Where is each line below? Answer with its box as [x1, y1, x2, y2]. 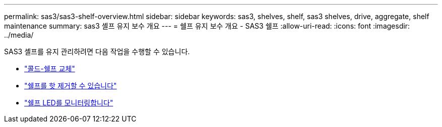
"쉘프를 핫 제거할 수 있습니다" [24, 81, 117, 90]
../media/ [4, 31, 34, 39]
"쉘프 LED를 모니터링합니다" [24, 98, 114, 107]
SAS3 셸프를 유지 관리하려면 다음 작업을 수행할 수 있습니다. [4, 47, 190, 56]
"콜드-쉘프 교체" [24, 64, 75, 73]
